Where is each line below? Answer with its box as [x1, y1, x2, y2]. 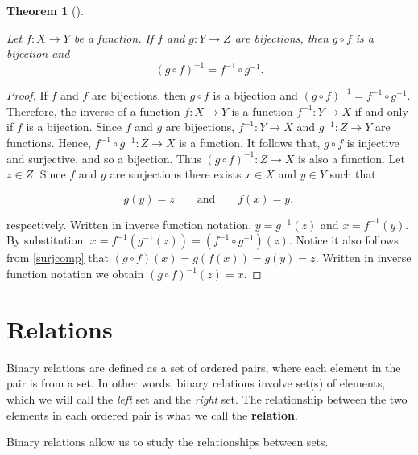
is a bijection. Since [26, 118, 122, 135]
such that [329, 166, 376, 182]
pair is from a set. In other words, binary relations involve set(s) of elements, [6, 375, 386, 391]
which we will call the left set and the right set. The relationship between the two [6, 390, 408, 407]
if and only [354, 102, 408, 119]
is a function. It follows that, [179, 134, 321, 151]
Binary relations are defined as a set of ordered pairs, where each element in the [6, 359, 401, 375]
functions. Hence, [6, 134, 92, 151]
